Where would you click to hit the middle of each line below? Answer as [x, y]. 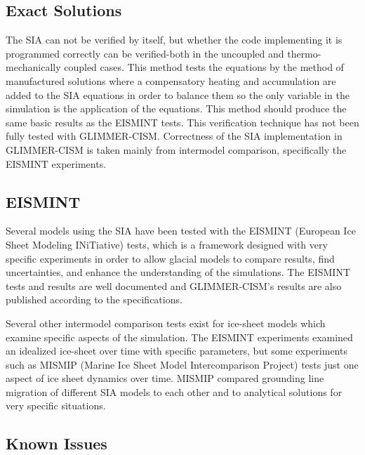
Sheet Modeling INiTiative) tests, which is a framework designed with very [167, 244]
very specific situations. [56, 405]
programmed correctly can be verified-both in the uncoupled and [145, 53]
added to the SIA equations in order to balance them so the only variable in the [178, 94]
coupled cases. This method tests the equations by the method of [204, 67]
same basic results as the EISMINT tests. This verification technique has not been [182, 122]
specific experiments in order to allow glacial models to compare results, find [170, 258]
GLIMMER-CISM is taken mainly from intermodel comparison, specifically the [176, 149]
